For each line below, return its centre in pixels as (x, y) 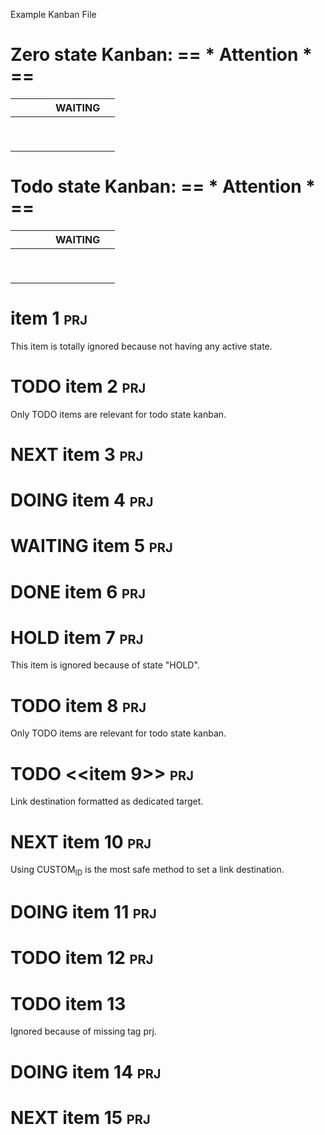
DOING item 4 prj (82, 500)
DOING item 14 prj (86, 1071)
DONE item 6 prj (78, 591)
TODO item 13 (68, 1003)
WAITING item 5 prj (91, 546)
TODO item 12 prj (82, 958)
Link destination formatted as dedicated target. (107, 801)
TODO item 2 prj (78, 386)
